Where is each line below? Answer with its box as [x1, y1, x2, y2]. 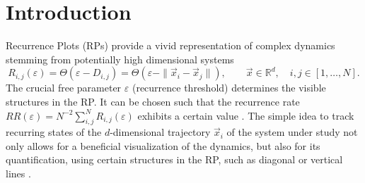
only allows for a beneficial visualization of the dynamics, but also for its [6, 138, 320, 153]
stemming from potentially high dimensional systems [6, 51, 234, 66]
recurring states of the [6, 125, 102, 139]
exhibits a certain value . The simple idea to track [137, 108, 354, 122]
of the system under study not [226, 125, 358, 139]
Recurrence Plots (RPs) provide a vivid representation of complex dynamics [6, 38, 335, 53]
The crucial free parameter [6, 80, 122, 95]
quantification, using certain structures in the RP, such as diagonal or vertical [6, 152, 343, 167]
